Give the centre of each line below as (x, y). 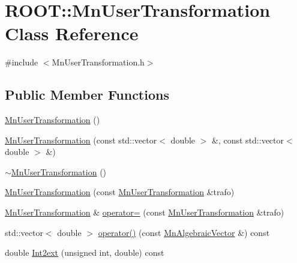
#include (22, 62)
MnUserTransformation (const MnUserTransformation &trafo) (120, 192)
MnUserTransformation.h (98, 62)
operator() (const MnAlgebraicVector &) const (184, 232)
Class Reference (72, 33)
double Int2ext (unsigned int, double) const (85, 252)
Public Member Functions (87, 95)
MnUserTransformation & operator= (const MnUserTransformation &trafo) (145, 212)
